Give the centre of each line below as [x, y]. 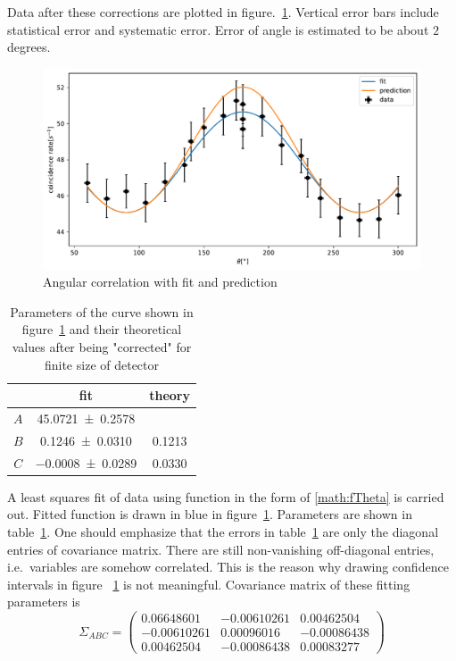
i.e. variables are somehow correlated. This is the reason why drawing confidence [228, 567]
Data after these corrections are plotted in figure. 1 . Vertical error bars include [223, 12]
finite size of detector [102, 364]
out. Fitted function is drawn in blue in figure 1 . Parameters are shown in [210, 514]
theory [170, 395]
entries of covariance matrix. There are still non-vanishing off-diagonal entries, [221, 549]
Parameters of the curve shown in [102, 311]
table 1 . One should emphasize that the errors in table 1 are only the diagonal [223, 531]
